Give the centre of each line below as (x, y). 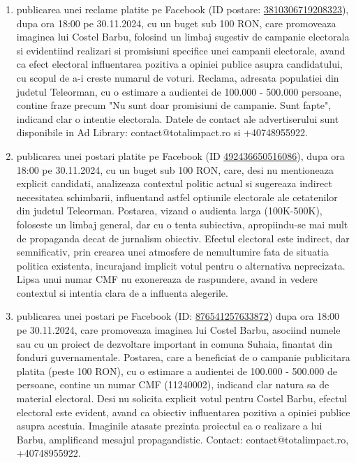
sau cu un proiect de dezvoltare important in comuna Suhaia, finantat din (174, 343)
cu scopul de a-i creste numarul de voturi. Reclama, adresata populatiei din (178, 77)
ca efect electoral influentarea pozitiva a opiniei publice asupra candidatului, (179, 64)
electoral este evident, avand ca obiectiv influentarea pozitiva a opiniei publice (183, 412)
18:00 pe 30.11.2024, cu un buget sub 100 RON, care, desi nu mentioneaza (175, 169)
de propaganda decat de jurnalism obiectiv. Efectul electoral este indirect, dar (183, 238)
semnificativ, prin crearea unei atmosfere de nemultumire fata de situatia (172, 252)
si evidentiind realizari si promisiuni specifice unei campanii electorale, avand (181, 50)
